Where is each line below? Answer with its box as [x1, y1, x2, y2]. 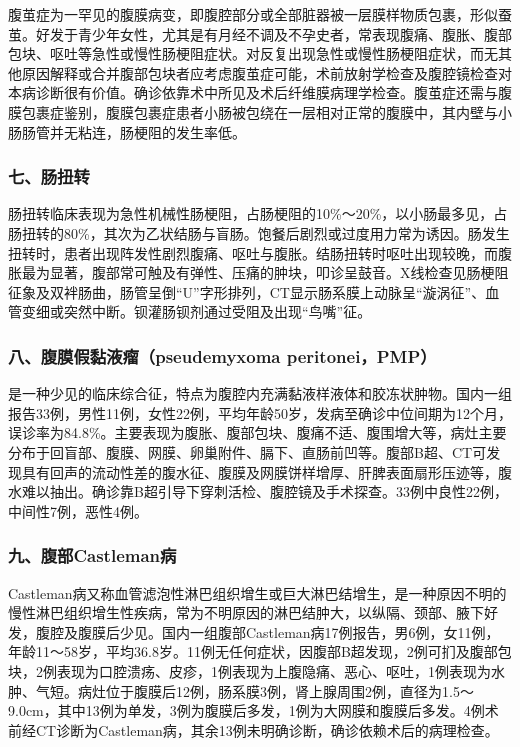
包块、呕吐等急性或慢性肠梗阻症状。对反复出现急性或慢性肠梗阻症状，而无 [8, 43, 498, 64]
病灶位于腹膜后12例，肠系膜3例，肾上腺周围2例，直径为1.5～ [77, 680, 474, 701]
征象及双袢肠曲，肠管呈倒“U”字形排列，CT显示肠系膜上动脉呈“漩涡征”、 [8, 281, 486, 302]
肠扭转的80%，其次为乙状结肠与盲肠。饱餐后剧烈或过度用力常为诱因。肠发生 [8, 222, 510, 243]
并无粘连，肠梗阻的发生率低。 [49, 121, 246, 142]
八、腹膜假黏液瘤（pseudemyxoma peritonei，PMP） [8, 343, 437, 368]
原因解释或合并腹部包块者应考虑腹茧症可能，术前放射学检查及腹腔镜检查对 [21, 62, 512, 83]
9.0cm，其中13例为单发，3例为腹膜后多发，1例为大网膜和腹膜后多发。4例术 [8, 700, 499, 721]
